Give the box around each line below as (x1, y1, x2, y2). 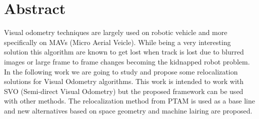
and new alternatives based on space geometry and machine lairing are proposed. (4, 105, 252, 115)
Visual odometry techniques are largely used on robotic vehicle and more (4, 27, 227, 37)
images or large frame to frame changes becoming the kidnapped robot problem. (4, 56, 250, 66)
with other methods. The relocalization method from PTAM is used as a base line (4, 95, 255, 106)
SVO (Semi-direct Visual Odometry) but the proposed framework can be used (4, 85, 243, 96)
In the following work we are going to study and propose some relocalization (4, 66, 238, 76)
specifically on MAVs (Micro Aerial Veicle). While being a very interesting (4, 36, 231, 47)
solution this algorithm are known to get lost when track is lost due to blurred (4, 46, 244, 57)
